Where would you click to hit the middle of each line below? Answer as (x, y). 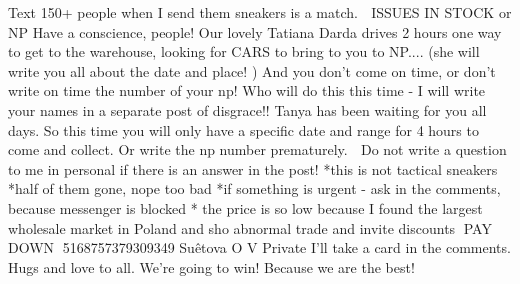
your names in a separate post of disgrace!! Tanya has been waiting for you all (247, 109)
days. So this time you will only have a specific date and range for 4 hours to (243, 129)
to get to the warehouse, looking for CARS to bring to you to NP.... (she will (244, 51)
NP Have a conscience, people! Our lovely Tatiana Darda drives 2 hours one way (255, 31)
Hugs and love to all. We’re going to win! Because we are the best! (211, 266)
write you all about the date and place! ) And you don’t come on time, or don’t (252, 70)
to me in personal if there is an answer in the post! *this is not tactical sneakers (253, 168)
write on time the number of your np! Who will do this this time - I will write (247, 90)
